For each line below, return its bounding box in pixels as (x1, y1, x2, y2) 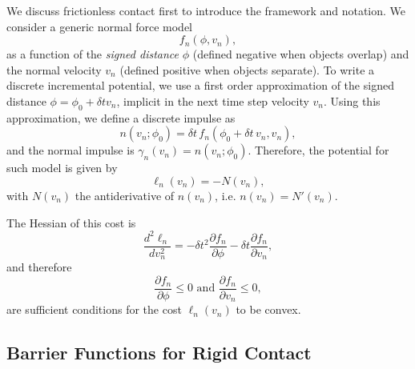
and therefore (6, 259, 72, 275)
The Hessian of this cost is (6, 214, 136, 231)
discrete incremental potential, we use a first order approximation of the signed (6, 77, 394, 94)
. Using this (324, 92, 381, 109)
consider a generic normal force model (6, 18, 192, 34)
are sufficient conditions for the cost (6, 301, 182, 318)
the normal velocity (6, 61, 102, 78)
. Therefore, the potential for (248, 142, 389, 158)
